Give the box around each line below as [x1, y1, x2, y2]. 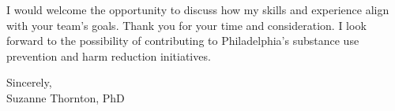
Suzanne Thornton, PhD [6, 89, 125, 105]
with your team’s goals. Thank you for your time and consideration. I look [6, 17, 367, 33]
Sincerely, [6, 74, 52, 91]
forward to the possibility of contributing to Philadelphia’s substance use [6, 32, 359, 49]
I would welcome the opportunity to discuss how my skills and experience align [6, 2, 389, 17]
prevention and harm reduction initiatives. [6, 47, 211, 64]
